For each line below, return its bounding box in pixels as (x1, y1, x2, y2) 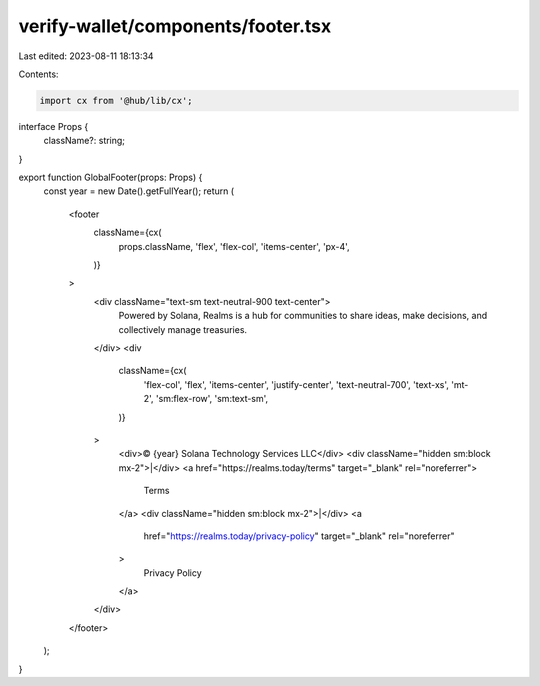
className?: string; (43, 135, 125, 147)
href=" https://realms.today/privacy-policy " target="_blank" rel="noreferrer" (143, 530, 455, 542)
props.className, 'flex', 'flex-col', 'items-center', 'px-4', (118, 240, 350, 252)
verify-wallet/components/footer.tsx (18, 15, 332, 37)
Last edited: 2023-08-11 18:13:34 (18, 50, 154, 62)
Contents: (18, 68, 59, 80)
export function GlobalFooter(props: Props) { (18, 171, 203, 184)
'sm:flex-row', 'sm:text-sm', (155, 393, 269, 405)
